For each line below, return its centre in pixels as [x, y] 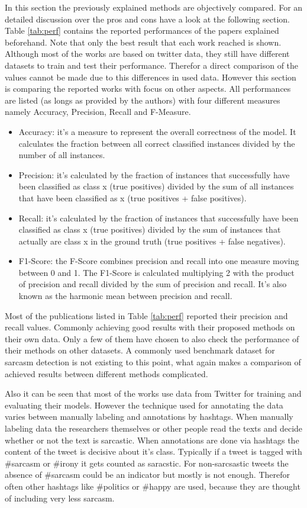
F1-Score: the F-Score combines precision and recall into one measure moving [159, 261]
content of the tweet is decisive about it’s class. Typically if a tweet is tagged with [153, 451]
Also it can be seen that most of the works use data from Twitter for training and [153, 393]
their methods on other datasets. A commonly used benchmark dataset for [140, 350]
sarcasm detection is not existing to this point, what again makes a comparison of [153, 362]
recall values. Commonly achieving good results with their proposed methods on [150, 327]
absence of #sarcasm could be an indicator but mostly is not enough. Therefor [147, 475]
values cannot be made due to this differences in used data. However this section [151, 77]
